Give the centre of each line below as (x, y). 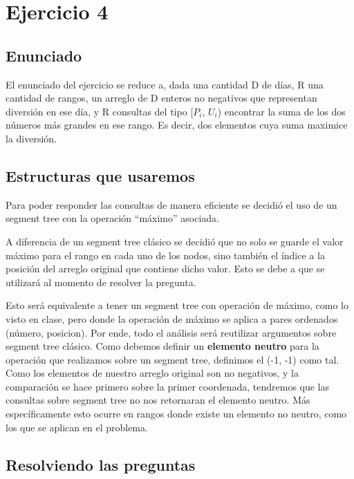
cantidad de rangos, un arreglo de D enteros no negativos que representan (161, 98)
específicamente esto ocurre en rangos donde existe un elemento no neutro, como (176, 414)
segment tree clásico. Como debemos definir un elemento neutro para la (162, 346)
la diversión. (31, 138)
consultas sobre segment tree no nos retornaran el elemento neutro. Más (158, 400)
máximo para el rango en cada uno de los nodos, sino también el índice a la (165, 255)
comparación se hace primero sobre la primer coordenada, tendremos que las (168, 386)
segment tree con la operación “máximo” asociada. (112, 218)
